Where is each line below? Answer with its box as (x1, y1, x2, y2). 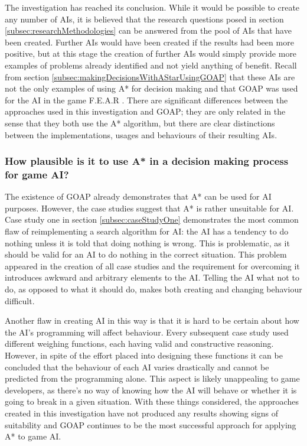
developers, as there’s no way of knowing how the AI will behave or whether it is (5, 383, 297, 396)
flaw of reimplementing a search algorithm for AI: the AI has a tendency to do (5, 225, 289, 237)
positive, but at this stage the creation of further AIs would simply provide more (5, 47, 297, 60)
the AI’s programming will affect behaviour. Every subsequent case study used (5, 325, 289, 338)
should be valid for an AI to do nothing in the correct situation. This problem (5, 248, 287, 261)
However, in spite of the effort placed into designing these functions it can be (5, 349, 283, 361)
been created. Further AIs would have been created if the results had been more (5, 35, 294, 48)
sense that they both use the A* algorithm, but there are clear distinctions (5, 116, 275, 129)
